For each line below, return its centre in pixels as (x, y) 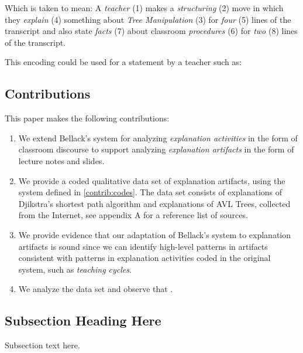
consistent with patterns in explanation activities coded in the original (144, 258)
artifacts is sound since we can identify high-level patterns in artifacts (143, 246)
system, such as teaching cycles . (75, 269)
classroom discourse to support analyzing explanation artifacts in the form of (156, 149)
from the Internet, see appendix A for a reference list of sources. (133, 215)
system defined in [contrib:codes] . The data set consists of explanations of (150, 192)
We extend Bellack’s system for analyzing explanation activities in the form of (158, 138)
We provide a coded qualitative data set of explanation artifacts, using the (152, 180)
